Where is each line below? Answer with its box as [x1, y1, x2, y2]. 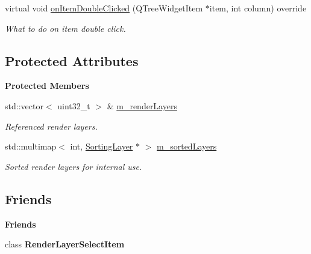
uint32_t [57, 99, 90, 112]
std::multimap [5, 140, 57, 153]
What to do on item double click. [5, 22, 126, 34]
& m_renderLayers [107, 99, 177, 112]
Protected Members [5, 79, 89, 92]
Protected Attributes [5, 51, 139, 70]
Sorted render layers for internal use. [5, 160, 142, 172]
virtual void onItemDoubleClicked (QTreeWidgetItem [5, 2, 203, 14]
